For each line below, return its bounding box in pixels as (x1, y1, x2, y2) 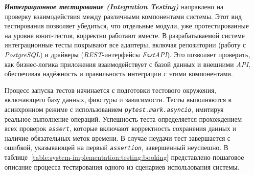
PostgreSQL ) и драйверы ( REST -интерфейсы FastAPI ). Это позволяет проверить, (4, 49, 251, 59)
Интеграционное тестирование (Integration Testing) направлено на (4, 1, 224, 11)
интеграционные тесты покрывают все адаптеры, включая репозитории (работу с (4, 40, 246, 50)
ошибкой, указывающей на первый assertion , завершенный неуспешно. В (4, 142, 229, 153)
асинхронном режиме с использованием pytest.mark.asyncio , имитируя (4, 104, 224, 114)
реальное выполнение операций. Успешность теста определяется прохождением (4, 113, 242, 124)
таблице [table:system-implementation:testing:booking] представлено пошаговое (4, 152, 244, 162)
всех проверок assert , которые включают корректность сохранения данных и (4, 123, 236, 133)
